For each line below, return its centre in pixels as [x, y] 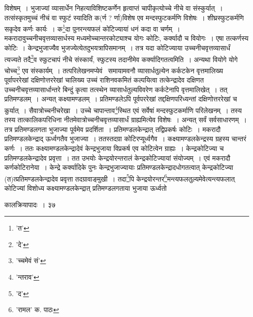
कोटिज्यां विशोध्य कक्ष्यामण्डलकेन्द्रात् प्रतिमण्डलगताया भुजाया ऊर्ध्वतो [86, 188]
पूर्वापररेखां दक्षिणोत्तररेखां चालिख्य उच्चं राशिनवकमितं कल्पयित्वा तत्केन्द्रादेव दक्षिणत [104, 80]
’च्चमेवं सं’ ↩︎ [31, 260]
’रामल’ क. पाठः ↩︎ [37, 309]
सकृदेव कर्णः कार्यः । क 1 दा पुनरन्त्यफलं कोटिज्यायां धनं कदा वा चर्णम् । [92, 28]
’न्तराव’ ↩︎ [27, 276]
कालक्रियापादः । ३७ [30, 204]
